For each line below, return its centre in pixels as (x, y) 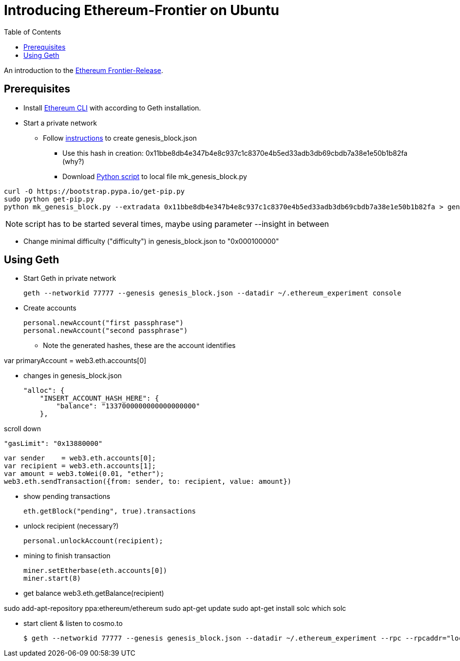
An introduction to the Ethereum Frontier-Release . (84, 70)
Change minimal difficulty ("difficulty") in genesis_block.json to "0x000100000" (151, 241)
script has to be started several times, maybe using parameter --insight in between (177, 224)
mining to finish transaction (67, 556)
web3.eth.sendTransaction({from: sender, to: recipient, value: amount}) (148, 482)
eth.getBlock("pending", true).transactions (110, 511)
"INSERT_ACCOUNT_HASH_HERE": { (99, 398)
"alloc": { (44, 391)
